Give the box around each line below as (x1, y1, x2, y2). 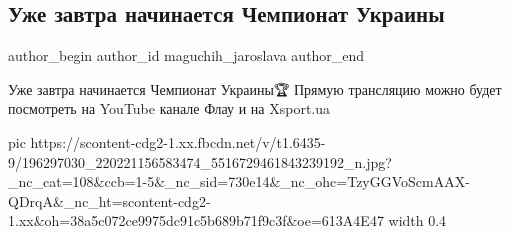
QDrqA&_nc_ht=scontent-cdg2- (8, 190, 211, 211)
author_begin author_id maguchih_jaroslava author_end (8, 45, 365, 66)
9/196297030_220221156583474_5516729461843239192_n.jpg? (8, 151, 392, 172)
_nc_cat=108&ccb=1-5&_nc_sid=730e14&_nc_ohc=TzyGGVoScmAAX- (8, 171, 470, 192)
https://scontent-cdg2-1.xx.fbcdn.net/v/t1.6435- (30, 131, 326, 152)
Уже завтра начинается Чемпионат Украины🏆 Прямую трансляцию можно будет (8, 78, 502, 99)
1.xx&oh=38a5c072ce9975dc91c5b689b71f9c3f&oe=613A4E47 (8, 210, 384, 231)
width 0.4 (388, 210, 447, 231)
